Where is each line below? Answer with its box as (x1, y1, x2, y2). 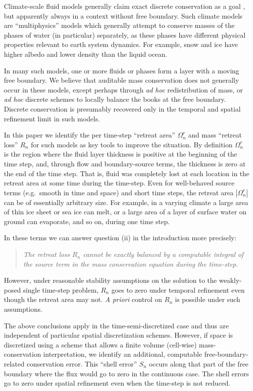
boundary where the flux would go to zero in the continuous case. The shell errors (4, 368, 249, 378)
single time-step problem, (23, 284, 99, 295)
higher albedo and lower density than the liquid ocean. (4, 48, 168, 59)
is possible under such (175, 294, 240, 304)
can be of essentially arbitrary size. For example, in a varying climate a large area (4, 197, 249, 207)
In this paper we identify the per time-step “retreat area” (4, 130, 175, 140)
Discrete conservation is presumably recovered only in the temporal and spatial (4, 103, 241, 114)
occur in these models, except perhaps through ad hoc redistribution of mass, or (4, 84, 243, 94)
